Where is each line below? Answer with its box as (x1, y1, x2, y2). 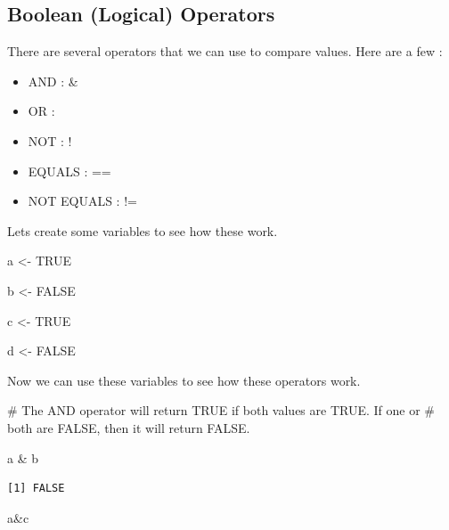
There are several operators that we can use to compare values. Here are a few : (7, 42, 443, 61)
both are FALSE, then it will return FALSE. (7, 418, 250, 436)
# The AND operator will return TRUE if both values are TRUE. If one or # (7, 401, 435, 420)
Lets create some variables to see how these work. (7, 221, 278, 240)
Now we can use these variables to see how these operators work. (7, 371, 361, 389)
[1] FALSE (7, 482, 65, 495)
